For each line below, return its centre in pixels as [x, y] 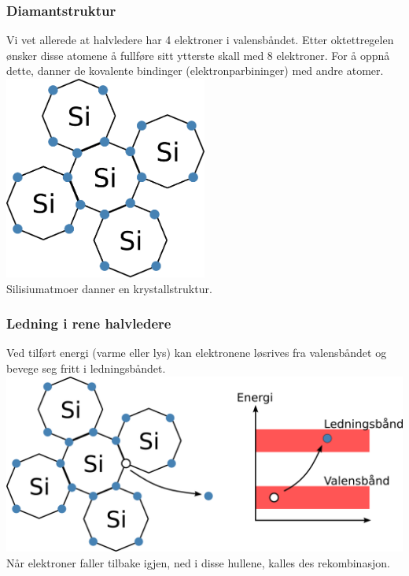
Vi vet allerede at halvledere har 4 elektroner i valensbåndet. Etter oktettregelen [200, 40]
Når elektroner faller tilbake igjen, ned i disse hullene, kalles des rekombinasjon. [198, 562]
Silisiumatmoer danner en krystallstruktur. [109, 288]
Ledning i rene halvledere [89, 323]
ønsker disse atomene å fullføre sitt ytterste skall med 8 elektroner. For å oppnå [198, 55]
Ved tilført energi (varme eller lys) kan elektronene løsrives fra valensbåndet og [197, 353]
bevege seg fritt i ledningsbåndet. [86, 368]
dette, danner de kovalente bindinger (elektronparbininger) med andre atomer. [195, 71]
